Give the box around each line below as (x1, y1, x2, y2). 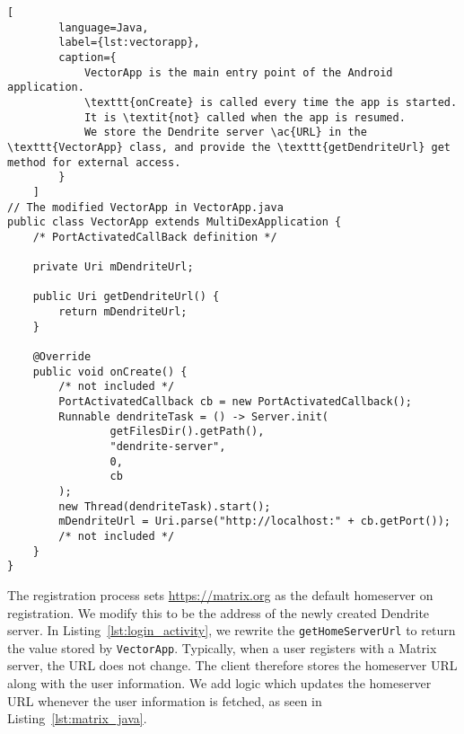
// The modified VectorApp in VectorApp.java (7, 200, 284, 214)
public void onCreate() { (32, 365, 188, 378)
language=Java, (58, 21, 149, 34)
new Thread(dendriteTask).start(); (58, 500, 271, 513)
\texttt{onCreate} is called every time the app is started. (83, 95, 458, 109)
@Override (32, 350, 92, 364)
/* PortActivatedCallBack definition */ (32, 230, 277, 243)
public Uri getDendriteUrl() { (32, 290, 220, 304)
